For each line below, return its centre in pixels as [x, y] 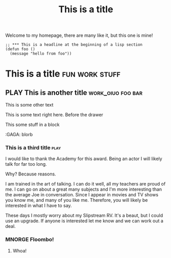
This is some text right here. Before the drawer [54, 115]
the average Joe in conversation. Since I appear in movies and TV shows [82, 195]
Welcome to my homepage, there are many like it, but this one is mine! [79, 35]
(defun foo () [20, 49]
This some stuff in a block [32, 125]
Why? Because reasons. [31, 174]
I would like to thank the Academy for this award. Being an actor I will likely [84, 159]
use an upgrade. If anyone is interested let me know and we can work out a [84, 221]
